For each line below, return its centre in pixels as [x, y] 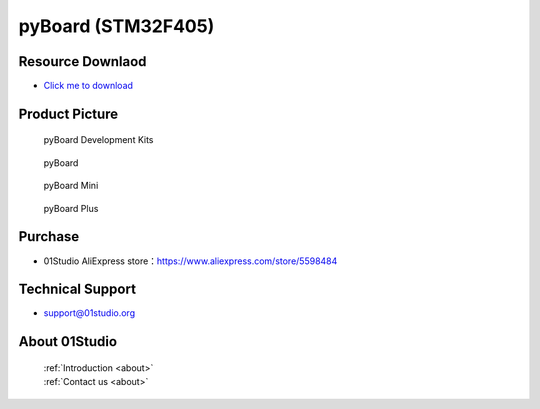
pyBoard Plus [71, 208]
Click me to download [88, 86]
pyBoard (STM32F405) [116, 26]
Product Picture [68, 113]
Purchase [49, 236]
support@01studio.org [89, 313]
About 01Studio [68, 341]
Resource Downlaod [82, 61]
